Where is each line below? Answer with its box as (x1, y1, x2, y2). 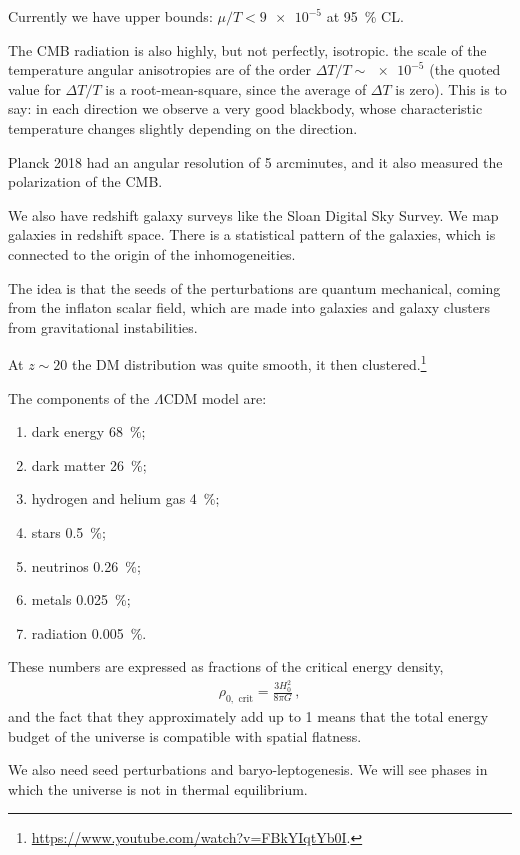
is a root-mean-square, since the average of (105, 78, 367, 99)
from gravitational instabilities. (8, 316, 198, 337)
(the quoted (429, 59, 501, 80)
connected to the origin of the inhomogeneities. (8, 243, 296, 264)
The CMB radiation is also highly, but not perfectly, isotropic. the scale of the (8, 39, 487, 60)
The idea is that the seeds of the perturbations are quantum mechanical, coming (8, 277, 501, 298)
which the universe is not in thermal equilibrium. (8, 778, 308, 799)
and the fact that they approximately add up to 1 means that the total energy (8, 706, 489, 727)
